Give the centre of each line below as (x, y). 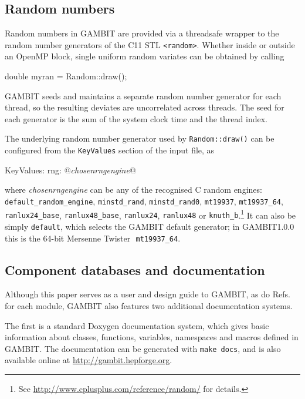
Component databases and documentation (135, 269)
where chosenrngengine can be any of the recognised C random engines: (133, 190)
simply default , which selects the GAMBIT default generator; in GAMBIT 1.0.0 (150, 226)
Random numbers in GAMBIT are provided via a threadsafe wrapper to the (142, 33)
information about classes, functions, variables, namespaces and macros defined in (152, 337)
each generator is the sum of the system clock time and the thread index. (136, 118)
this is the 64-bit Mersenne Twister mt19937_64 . (93, 238)
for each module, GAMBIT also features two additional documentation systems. (149, 306)
